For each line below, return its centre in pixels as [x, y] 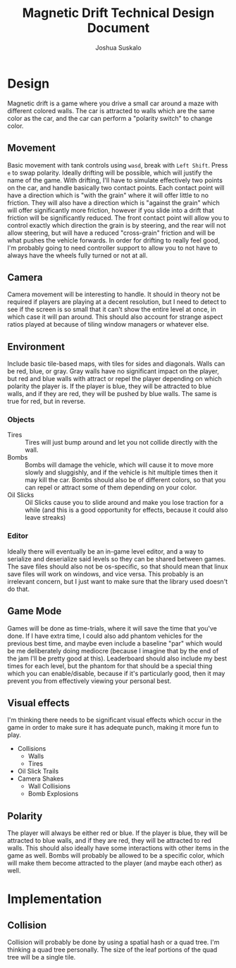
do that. [19, 589]
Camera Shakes [41, 779]
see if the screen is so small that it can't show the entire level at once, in [112, 310]
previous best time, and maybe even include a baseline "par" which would [115, 643]
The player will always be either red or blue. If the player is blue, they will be [117, 833]
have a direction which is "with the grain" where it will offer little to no [108, 195]
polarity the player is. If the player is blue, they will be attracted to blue [109, 386]
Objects [21, 420]
